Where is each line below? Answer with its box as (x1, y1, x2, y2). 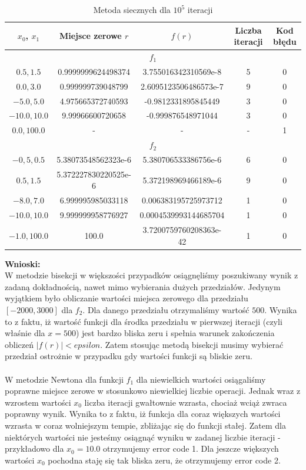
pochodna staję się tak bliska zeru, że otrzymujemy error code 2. (48, 453, 281, 466)
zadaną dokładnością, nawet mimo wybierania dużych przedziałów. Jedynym (5, 280, 281, 292)
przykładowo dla (5, 442, 64, 455)
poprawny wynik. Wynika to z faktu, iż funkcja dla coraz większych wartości (5, 407, 281, 420)
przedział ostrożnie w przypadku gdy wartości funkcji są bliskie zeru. (5, 350, 252, 362)
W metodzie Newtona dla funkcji (5, 373, 124, 385)
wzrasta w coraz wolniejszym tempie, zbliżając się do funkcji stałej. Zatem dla (5, 419, 286, 431)
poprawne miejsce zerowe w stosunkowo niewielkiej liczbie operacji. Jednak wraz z (5, 384, 301, 397)
